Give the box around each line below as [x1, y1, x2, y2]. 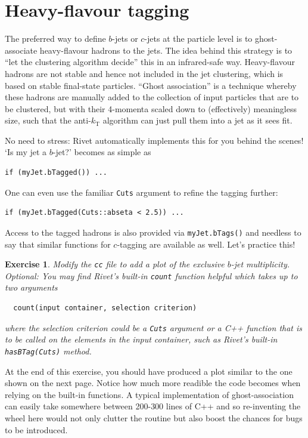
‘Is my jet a [5, 146, 47, 158]
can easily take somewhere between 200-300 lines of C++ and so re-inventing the [5, 400, 301, 412]
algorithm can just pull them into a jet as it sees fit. [102, 114, 293, 127]
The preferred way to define [5, 32, 106, 45]
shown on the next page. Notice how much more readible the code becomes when [5, 377, 301, 389]
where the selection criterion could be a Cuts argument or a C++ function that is [5, 321, 303, 334]
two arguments [5, 281, 58, 294]
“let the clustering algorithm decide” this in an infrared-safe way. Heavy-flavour [5, 55, 295, 68]
